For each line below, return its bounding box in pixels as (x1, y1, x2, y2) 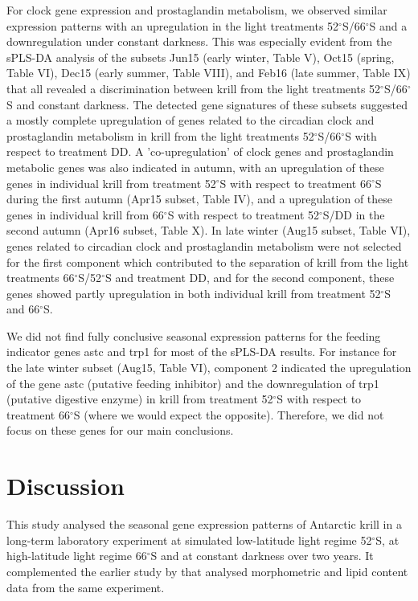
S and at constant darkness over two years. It (150, 547, 374, 564)
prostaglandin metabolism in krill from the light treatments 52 (6, 127, 314, 144)
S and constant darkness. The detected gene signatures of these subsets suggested (6, 96, 408, 112)
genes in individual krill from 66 (6, 206, 164, 223)
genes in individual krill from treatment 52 (6, 174, 216, 191)
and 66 (6, 300, 40, 317)
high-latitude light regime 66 (6, 547, 147, 564)
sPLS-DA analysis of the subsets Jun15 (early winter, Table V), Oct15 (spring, (6, 48, 395, 65)
